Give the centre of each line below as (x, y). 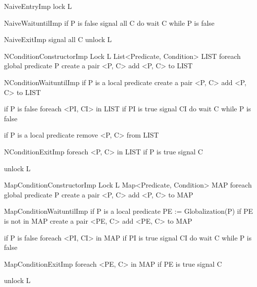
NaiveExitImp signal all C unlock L (58, 39)
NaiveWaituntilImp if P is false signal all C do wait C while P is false (109, 23)
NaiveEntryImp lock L (38, 6)
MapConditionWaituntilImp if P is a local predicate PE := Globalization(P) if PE (128, 211)
